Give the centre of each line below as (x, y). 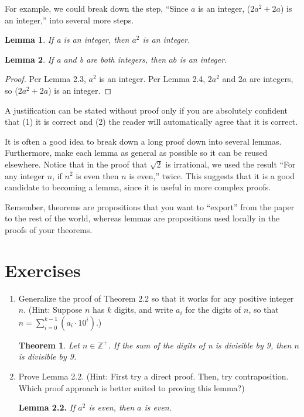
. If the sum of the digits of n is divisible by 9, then (200, 345)
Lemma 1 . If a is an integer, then (67, 40)
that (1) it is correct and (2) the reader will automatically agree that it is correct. (151, 122)
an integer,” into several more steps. (69, 20)
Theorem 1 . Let (49, 345)
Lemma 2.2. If (47, 407)
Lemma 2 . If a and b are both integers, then (86, 59)
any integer (25, 175)
